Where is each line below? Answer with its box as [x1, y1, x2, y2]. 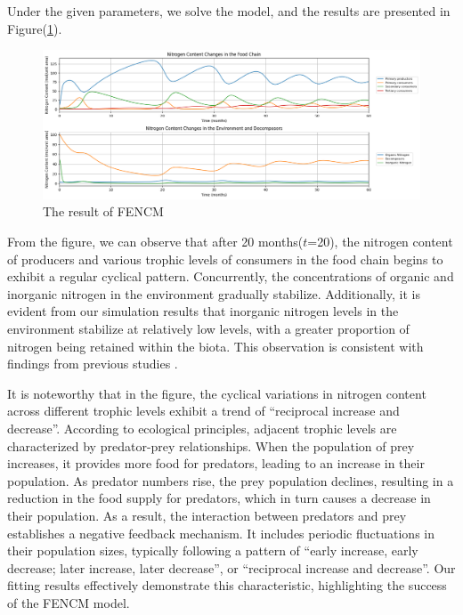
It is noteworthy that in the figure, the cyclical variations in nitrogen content [7, 384, 426, 402]
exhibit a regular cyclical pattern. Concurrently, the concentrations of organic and [7, 267, 454, 286]
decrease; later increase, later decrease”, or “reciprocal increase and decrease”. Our [7, 558, 456, 577]
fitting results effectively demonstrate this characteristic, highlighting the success [7, 576, 447, 595]
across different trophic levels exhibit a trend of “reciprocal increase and [7, 401, 400, 420]
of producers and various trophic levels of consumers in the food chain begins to [7, 249, 443, 268]
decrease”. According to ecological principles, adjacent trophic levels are [7, 419, 397, 437]
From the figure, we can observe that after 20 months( [7, 232, 304, 251]
